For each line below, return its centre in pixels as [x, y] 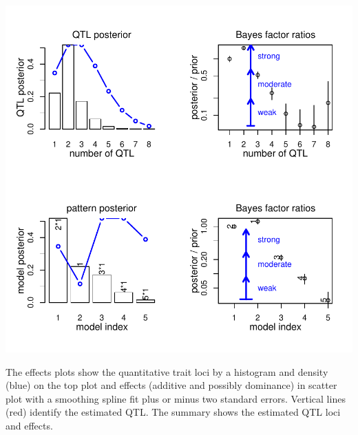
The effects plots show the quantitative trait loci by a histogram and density [167, 371]
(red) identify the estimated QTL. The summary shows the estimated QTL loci [173, 412]
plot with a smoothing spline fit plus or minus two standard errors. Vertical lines [176, 398]
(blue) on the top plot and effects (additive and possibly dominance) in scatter [171, 385]
